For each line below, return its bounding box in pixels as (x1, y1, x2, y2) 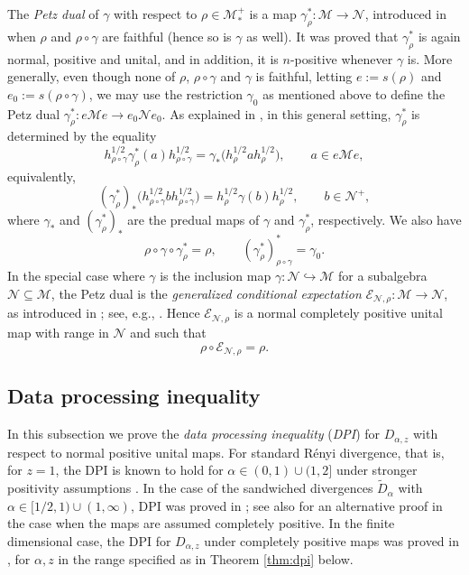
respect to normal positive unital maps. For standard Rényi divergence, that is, (7, 442, 445, 461)
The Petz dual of (7, 5, 99, 23)
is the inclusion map (160, 266, 271, 285)
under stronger (336, 460, 418, 479)
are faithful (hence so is (102, 26, 232, 45)
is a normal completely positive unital (234, 303, 443, 322)
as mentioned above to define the (262, 84, 446, 103)
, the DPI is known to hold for (55, 460, 224, 479)
